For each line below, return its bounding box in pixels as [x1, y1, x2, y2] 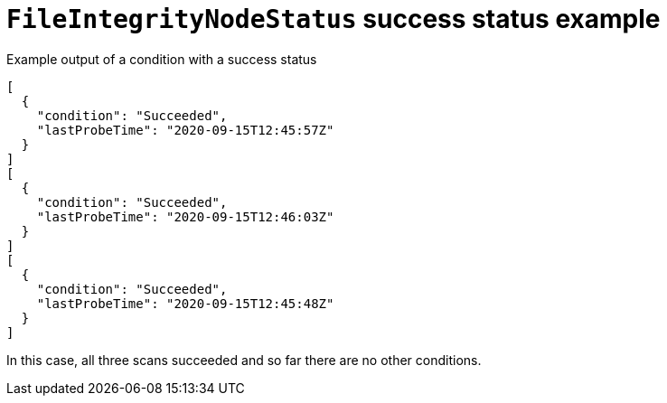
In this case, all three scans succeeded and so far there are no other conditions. [6, 351, 482, 368]
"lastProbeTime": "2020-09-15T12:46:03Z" [36, 209, 334, 224]
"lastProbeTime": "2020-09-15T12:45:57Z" [36, 122, 334, 137]
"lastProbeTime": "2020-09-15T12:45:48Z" [36, 295, 334, 311]
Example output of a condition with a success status [6, 51, 317, 67]
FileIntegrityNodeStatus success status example [6, 4, 661, 34]
